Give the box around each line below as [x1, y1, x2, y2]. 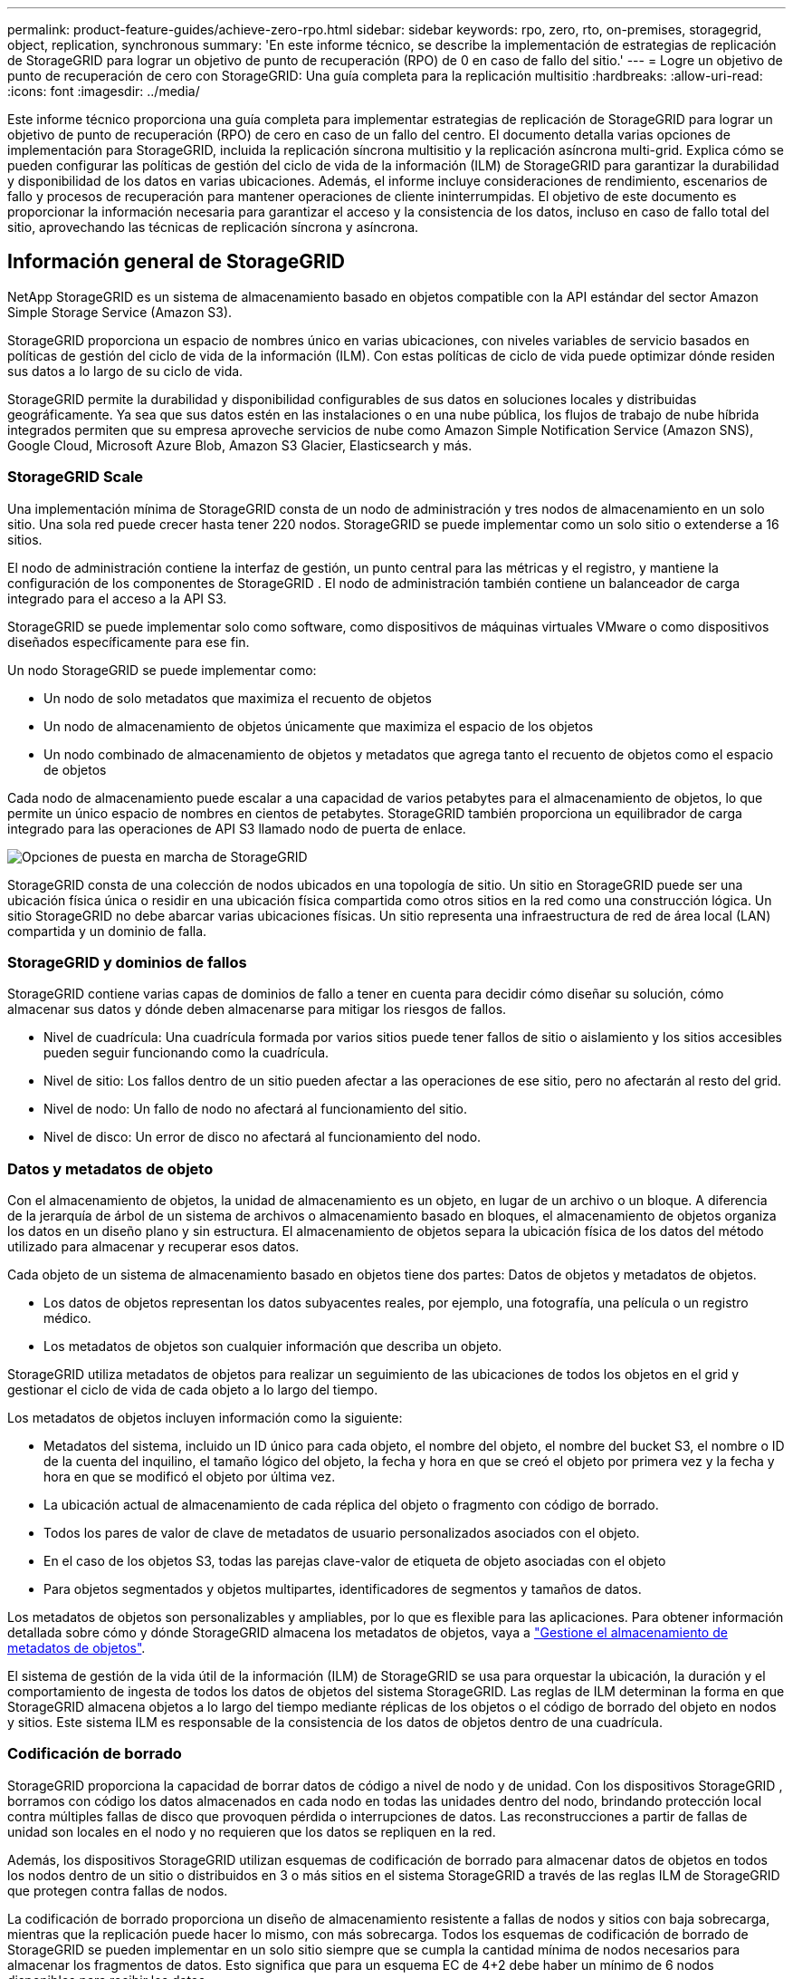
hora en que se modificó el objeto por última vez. [43, 1469, 336, 1485]
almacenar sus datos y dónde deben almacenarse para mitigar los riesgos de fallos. [7, 1001, 507, 1018]
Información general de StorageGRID [7, 250, 345, 274]
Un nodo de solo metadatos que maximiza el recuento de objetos [43, 690, 432, 706]
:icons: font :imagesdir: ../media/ [7, 83, 200, 99]
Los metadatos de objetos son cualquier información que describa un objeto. [43, 1338, 502, 1355]
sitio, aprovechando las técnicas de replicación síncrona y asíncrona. [7, 219, 419, 235]
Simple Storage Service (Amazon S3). [7, 304, 233, 320]
